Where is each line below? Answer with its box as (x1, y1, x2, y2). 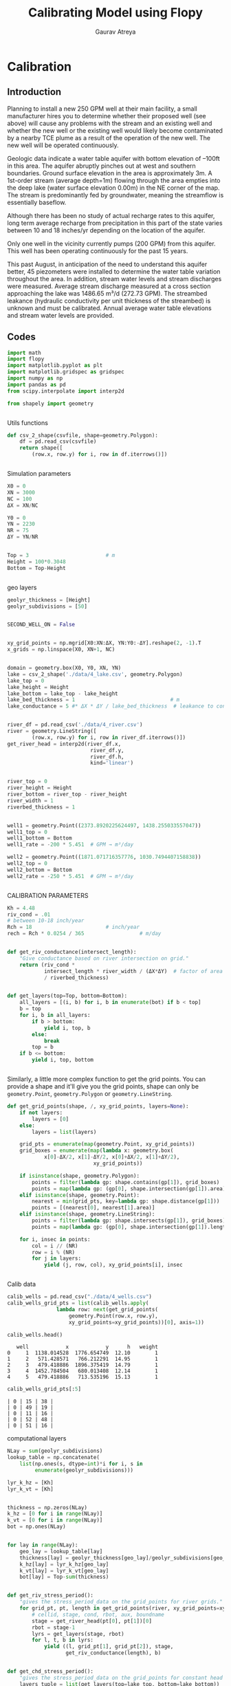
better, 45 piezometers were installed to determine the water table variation (7, 267, 221, 276)
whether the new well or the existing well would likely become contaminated (7, 126, 223, 135)
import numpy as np (7, 375, 63, 382)
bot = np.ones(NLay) (7, 1523, 67, 1531)
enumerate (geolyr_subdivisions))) (34, 1467, 134, 1474)
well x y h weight (16, 1344, 158, 1350)
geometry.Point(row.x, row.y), (68, 1312, 158, 1320)
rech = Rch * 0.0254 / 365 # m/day (7, 930, 162, 937)
